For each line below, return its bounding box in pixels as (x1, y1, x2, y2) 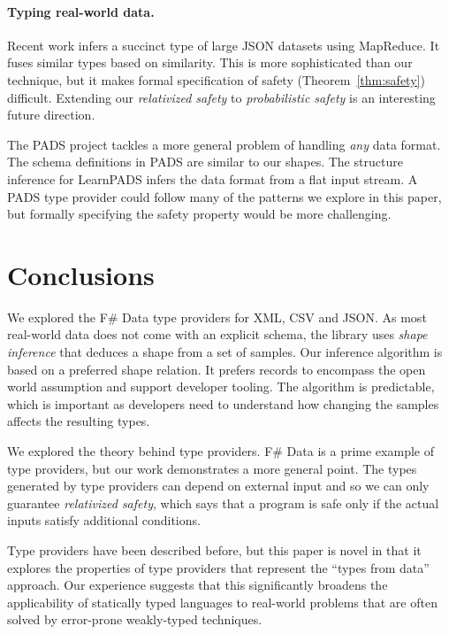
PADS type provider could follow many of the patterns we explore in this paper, (7, 187, 442, 205)
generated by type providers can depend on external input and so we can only (7, 476, 430, 495)
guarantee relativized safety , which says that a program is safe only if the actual (7, 493, 439, 512)
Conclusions (7, 256, 155, 292)
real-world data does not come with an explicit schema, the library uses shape (7, 325, 428, 344)
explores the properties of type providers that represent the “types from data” (7, 558, 430, 576)
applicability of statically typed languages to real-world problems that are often (7, 592, 438, 611)
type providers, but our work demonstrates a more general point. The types (7, 459, 417, 477)
